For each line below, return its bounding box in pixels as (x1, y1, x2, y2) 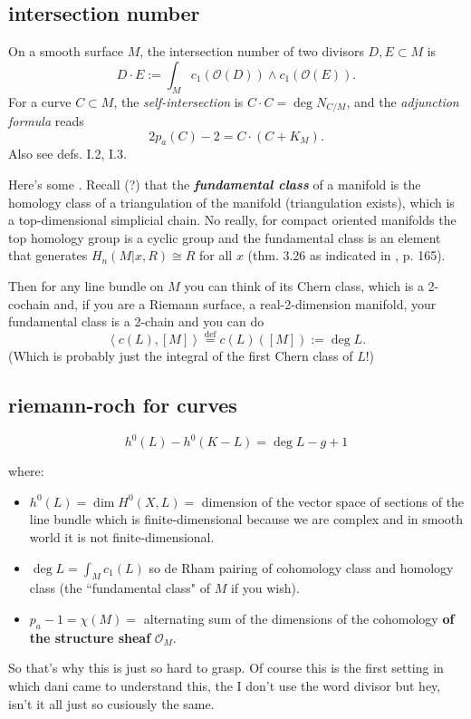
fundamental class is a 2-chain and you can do (8, 312, 264, 331)
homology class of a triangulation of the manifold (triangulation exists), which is (8, 192, 455, 211)
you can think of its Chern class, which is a (184, 277, 424, 295)
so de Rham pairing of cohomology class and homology (149, 558, 454, 577)
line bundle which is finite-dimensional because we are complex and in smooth (29, 510, 464, 529)
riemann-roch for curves (8, 390, 237, 418)
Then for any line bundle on (8, 277, 164, 295)
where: (8, 462, 44, 481)
